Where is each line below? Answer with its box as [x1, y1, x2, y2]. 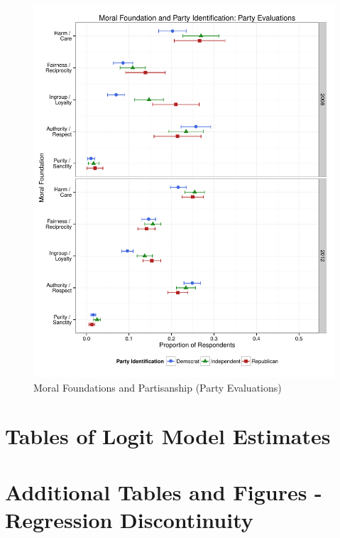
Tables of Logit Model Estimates [5, 421, 331, 451]
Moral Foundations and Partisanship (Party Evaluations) [33, 380, 282, 394]
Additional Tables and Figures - [5, 477, 322, 506]
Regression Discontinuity [5, 505, 253, 534]
